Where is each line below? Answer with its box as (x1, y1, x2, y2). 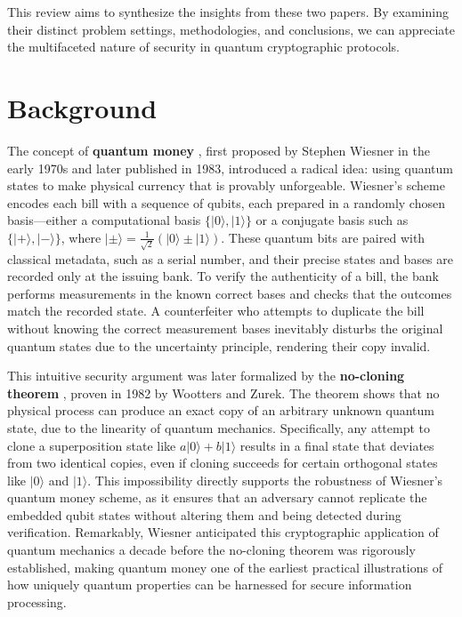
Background (7, 89, 158, 125)
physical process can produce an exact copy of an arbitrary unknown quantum (7, 401, 434, 420)
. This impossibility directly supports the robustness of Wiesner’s (87, 470, 443, 489)
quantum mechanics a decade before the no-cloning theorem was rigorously (7, 541, 416, 559)
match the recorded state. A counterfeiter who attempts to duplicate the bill (7, 301, 425, 320)
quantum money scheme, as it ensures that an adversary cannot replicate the (7, 488, 427, 507)
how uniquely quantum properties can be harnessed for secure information (7, 575, 412, 594)
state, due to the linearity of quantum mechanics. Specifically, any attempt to (7, 418, 431, 437)
